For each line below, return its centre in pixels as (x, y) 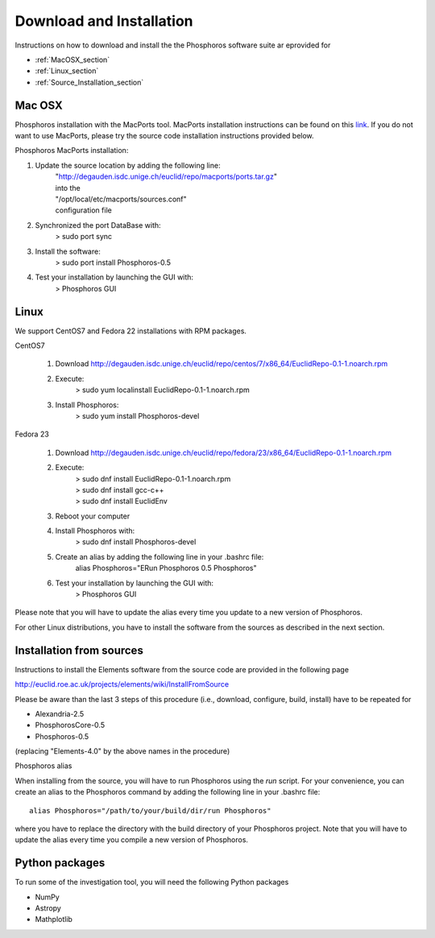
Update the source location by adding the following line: (128, 165)
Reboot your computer (93, 516)
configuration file (83, 210)
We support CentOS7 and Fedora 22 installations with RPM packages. (131, 331)
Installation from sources (79, 650)
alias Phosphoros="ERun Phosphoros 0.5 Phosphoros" (166, 568)
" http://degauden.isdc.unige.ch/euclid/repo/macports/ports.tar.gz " (166, 176)
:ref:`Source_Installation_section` (89, 82)
